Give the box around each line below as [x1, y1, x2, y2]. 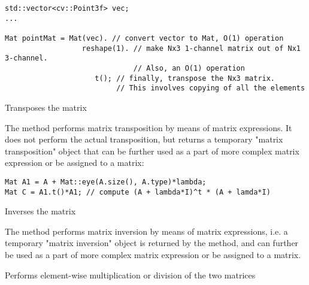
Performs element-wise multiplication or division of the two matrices [5, 268, 256, 281]
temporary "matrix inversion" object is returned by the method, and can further [5, 237, 299, 249]
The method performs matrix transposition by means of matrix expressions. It [5, 121, 292, 134]
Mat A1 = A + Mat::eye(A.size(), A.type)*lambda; [5, 177, 207, 186]
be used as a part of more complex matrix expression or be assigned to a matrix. [5, 248, 301, 260]
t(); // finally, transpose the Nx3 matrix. [95, 74, 275, 83]
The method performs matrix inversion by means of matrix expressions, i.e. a [5, 225, 288, 237]
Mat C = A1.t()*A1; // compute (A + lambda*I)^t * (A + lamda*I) [5, 187, 271, 196]
